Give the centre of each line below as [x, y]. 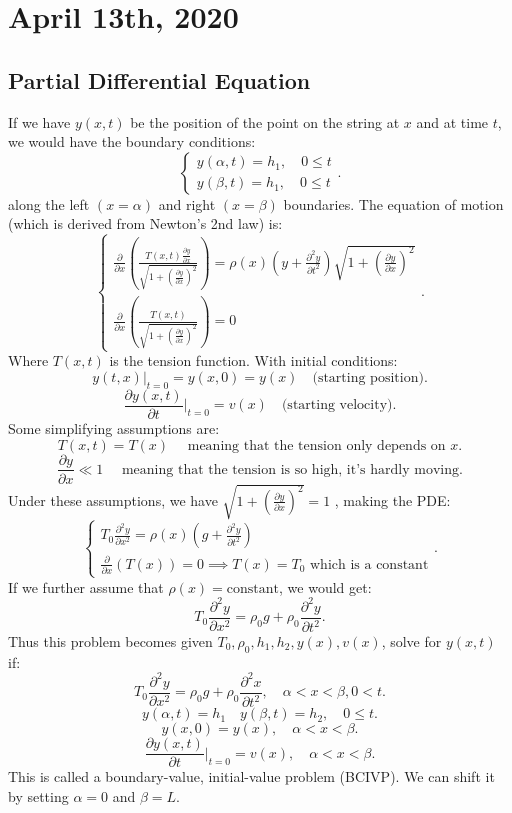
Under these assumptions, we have [113, 499]
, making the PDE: [392, 499]
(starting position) [368, 378]
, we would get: [325, 586]
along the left [49, 203]
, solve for [411, 641]
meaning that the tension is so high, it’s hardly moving [290, 469]
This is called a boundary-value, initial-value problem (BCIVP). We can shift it [251, 776]
